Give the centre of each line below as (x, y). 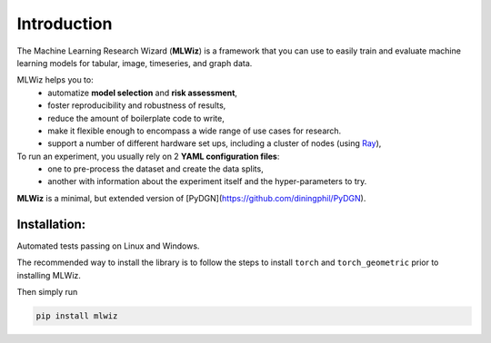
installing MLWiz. (49, 275)
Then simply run (47, 291)
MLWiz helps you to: (55, 80)
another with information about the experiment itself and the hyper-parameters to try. (207, 181)
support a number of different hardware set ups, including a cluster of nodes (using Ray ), (215, 143)
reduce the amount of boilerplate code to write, (136, 118)
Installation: (51, 224)
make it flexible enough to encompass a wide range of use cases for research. (195, 131)
